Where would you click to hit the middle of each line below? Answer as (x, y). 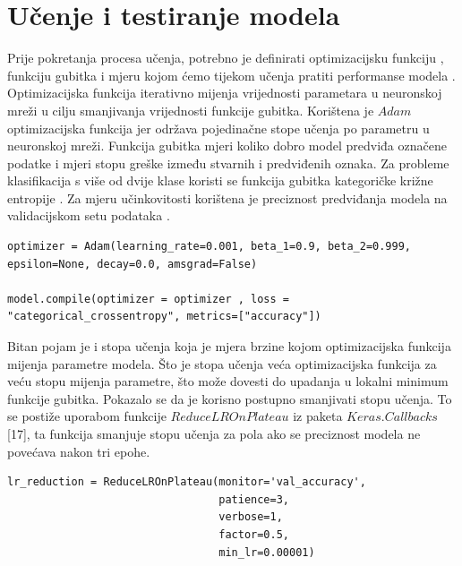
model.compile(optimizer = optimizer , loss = (148, 299)
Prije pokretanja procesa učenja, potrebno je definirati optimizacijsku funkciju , (226, 58)
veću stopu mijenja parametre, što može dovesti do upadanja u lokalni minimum (228, 381)
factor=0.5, (254, 534)
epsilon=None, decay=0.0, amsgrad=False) (133, 264)
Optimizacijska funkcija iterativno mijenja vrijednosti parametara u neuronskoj (225, 93)
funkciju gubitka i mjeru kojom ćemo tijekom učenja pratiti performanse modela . (231, 75)
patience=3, (254, 499)
